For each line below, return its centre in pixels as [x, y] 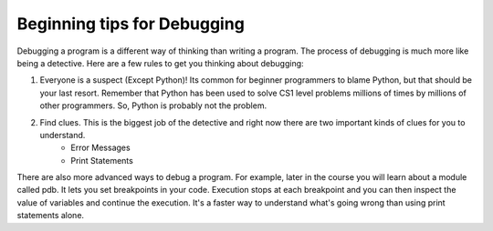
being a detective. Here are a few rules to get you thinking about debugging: [161, 63]
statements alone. [51, 216]
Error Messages [101, 148]
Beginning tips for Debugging [131, 24]
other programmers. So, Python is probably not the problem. [153, 105]
